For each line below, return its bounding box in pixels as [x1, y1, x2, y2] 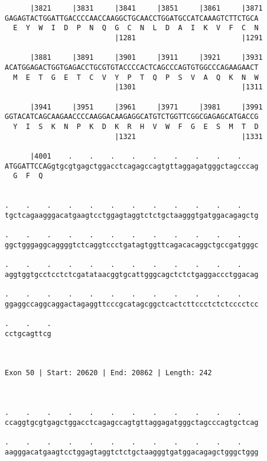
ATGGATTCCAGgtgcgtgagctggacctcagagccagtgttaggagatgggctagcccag [5, 162, 259, 170]
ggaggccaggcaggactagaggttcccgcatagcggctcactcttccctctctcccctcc [5, 299, 259, 308]
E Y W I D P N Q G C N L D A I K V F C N [13, 24, 259, 33]
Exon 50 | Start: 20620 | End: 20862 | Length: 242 [5, 369, 212, 378]
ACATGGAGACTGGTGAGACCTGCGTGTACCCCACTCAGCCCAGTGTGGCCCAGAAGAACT [5, 63, 259, 72]
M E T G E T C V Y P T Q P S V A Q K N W [13, 73, 259, 82]
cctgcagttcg [5, 329, 51, 338]
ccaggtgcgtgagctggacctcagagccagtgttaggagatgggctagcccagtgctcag [5, 418, 259, 427]
